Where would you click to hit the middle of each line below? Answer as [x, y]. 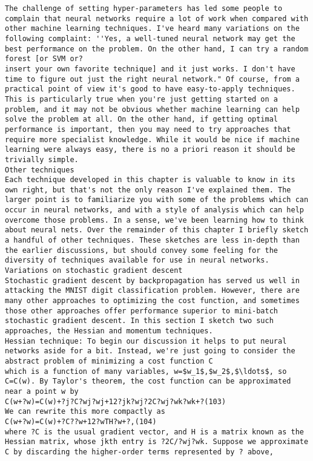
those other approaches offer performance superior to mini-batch [142, 311]
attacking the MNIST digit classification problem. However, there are [152, 291]
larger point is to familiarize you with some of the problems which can [157, 200]
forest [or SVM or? [44, 59]
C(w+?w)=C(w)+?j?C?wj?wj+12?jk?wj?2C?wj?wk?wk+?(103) [116, 401]
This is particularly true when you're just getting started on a [142, 99]
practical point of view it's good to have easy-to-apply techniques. [150, 89]
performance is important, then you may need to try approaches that [148, 129]
